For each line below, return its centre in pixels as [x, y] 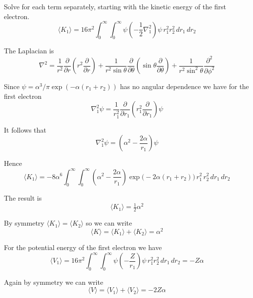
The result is [23, 198]
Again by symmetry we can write [54, 282]
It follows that [25, 129]
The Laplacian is [29, 51]
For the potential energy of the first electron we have [83, 247]
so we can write [109, 223]
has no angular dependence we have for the [184, 86]
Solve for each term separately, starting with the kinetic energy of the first [115, 6]
